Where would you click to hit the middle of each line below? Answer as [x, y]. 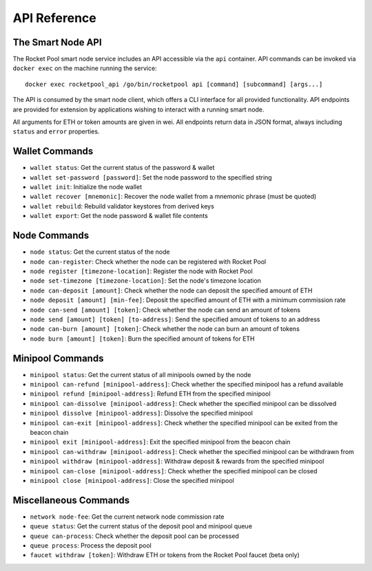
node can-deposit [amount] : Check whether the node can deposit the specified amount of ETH [171, 290]
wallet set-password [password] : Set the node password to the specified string [151, 177]
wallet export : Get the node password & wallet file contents [119, 216]
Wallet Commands [53, 151]
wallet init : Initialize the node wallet [86, 187]
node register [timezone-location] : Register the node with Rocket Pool [141, 271]
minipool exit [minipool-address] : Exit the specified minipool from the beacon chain [160, 442]
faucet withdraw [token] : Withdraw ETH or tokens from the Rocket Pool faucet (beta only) [165, 555]
